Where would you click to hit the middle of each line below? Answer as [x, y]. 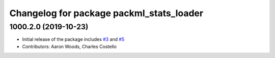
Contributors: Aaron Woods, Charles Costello [70, 46]
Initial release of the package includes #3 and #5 [73, 39]
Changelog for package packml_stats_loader [106, 13]
